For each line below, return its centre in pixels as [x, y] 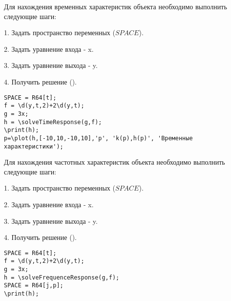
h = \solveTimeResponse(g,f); [53, 122]
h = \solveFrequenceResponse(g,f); [62, 277]
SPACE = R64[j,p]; [34, 286]
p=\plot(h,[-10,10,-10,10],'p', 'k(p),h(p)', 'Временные [98, 138]
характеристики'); [34, 146]
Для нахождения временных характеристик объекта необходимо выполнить [115, 6]
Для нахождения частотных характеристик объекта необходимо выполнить [115, 162]
